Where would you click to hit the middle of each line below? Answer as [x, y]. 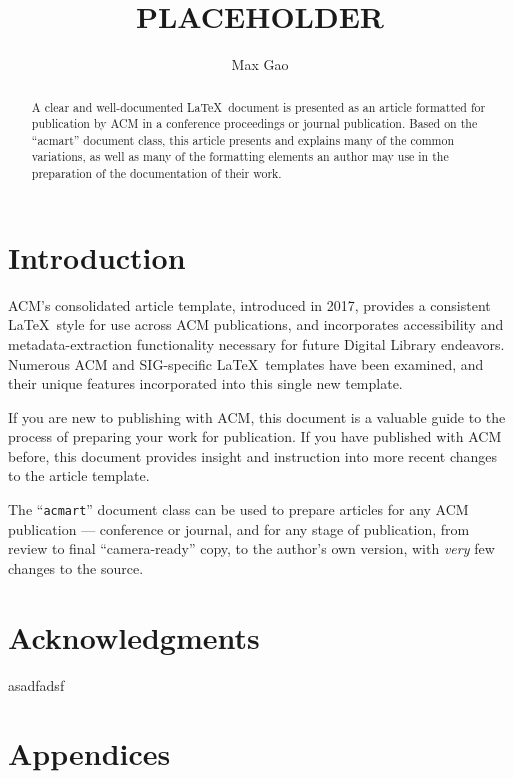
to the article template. [79, 475]
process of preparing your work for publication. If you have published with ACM [255, 436]
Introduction [97, 256]
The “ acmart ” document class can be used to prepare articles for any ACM [238, 509]
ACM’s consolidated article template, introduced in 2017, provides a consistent [249, 304]
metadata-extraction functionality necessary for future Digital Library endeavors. [256, 343]
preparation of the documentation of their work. [156, 173]
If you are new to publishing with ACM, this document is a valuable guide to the [257, 416]
